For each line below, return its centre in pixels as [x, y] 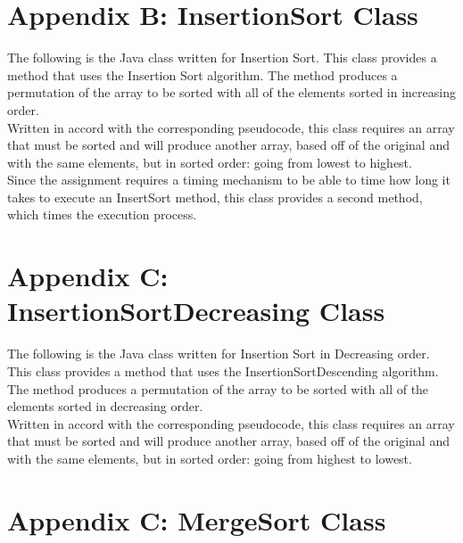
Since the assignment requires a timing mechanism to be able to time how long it [229, 180]
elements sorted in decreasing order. [105, 406]
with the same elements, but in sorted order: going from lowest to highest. [210, 162]
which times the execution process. [102, 214]
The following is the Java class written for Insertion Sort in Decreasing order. [219, 354]
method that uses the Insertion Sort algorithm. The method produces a [203, 74]
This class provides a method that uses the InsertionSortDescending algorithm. [223, 370]
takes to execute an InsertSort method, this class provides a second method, [215, 197]
